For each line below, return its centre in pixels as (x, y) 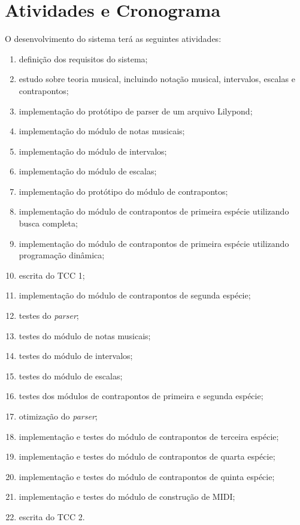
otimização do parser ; (58, 416)
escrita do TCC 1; (52, 275)
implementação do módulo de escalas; (88, 171)
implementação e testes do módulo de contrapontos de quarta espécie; (147, 456)
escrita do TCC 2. (52, 516)
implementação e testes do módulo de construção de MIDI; (127, 497)
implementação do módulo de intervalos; (93, 151)
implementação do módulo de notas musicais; (102, 131)
